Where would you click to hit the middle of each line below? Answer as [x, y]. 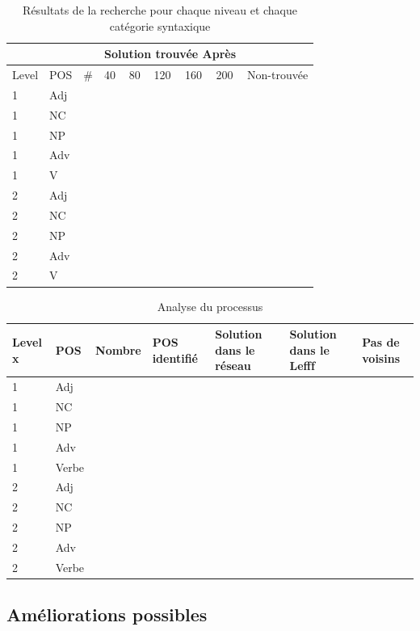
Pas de [381, 341]
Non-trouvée [278, 75]
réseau [233, 366]
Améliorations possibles [107, 614]
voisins [381, 358]
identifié [175, 358]
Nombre [118, 349]
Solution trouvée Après [170, 54]
